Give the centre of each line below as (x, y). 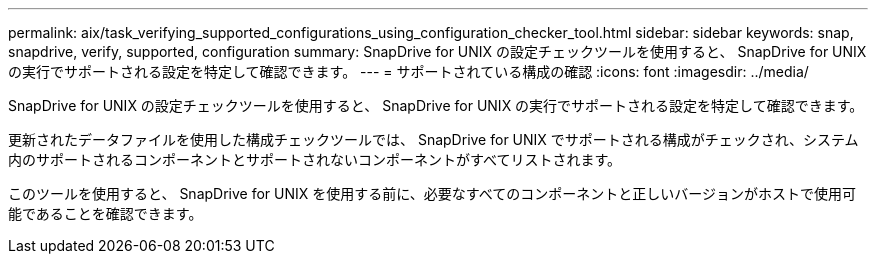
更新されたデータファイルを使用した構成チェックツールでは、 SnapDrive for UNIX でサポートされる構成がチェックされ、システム (433, 139)
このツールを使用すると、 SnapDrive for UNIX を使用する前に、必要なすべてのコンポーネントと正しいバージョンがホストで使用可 (432, 193)
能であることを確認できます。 (105, 213)
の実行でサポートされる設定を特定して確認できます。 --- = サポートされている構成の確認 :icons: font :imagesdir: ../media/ (408, 71)
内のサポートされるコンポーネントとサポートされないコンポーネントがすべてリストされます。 (315, 159)
